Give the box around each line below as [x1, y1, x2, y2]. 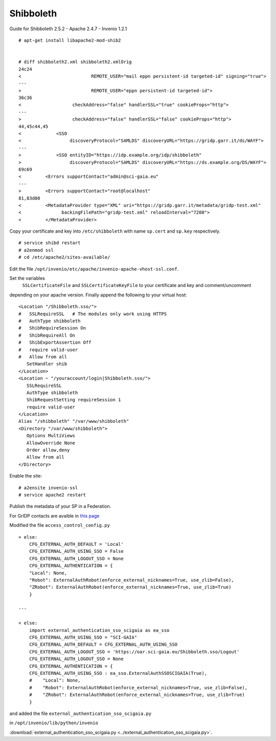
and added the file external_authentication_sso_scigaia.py [9, 710, 152, 716]
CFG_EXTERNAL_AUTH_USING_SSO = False [29, 548, 124, 554]
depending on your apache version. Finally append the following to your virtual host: [9, 292, 187, 298]
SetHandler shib [26, 361, 67, 367]
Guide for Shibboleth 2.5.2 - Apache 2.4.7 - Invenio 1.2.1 [9, 26, 127, 32]
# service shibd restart [18, 240, 81, 246]
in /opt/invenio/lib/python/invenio [9, 720, 98, 726]
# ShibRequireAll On [18, 332, 76, 338]
